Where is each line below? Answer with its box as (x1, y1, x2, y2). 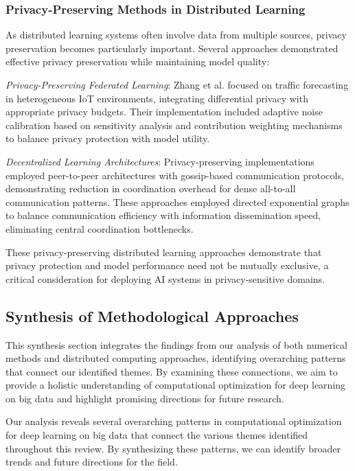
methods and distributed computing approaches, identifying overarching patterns (5, 351, 346, 365)
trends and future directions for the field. (5, 455, 178, 469)
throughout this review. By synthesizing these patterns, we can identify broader (5, 441, 341, 455)
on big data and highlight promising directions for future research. (5, 391, 284, 405)
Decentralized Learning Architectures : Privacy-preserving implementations (5, 154, 314, 168)
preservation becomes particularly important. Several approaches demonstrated (5, 41, 339, 55)
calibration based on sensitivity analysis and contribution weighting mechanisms (5, 117, 343, 132)
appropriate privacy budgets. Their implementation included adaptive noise (5, 104, 323, 119)
